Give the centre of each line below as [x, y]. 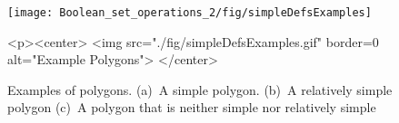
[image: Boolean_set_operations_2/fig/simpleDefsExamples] [190, 13]
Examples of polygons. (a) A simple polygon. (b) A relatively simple [200, 89]
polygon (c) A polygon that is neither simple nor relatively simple [192, 107]
